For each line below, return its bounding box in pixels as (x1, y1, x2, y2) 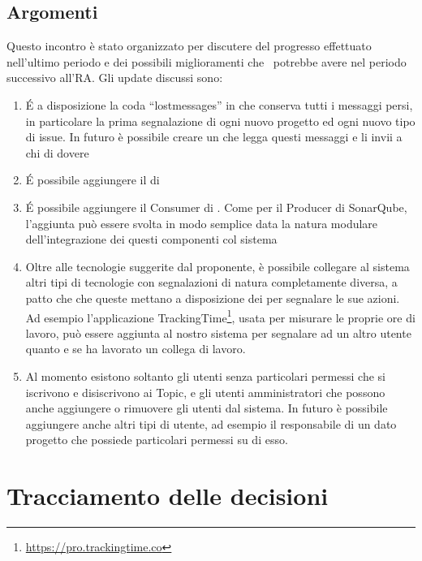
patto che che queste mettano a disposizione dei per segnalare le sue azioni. (25, 289, 400, 306)
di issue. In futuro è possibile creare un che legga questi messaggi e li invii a (25, 128, 403, 145)
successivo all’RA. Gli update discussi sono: (6, 69, 223, 86)
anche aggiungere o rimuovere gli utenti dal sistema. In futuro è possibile (25, 399, 388, 416)
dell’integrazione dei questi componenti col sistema (25, 231, 278, 248)
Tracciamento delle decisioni (6, 479, 329, 512)
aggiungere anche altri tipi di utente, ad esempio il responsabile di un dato (25, 415, 397, 432)
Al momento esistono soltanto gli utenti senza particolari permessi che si (25, 367, 385, 384)
